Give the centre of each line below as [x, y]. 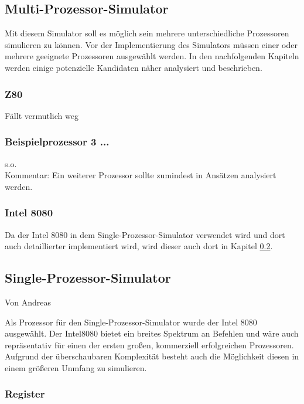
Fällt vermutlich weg [42, 115]
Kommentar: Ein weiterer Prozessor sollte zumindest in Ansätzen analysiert [141, 175]
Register [25, 394]
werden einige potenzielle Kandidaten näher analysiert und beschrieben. [134, 67]
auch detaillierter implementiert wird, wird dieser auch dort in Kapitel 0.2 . [139, 246]
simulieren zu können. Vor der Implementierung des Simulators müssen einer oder [151, 44]
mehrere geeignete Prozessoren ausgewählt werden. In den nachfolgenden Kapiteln [152, 56]
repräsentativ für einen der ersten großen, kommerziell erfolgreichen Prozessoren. [149, 344]
